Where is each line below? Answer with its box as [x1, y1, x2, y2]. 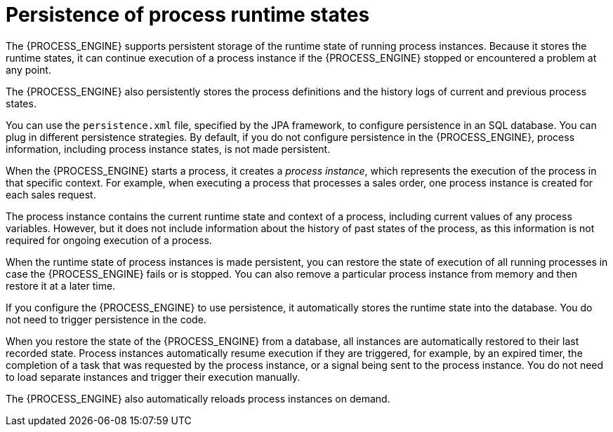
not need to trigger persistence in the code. [6, 313, 206, 325]
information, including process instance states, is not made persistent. [6, 142, 331, 155]
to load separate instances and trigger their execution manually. [6, 370, 301, 383]
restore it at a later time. [6, 279, 116, 292]
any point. [6, 63, 51, 76]
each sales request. [6, 188, 96, 201]
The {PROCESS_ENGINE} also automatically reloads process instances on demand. [6, 392, 390, 405]
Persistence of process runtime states [6, 3, 370, 27]
